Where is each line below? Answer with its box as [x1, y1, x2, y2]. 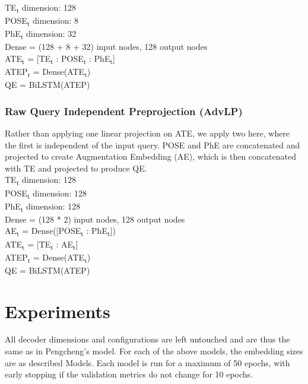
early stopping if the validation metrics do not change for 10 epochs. [5, 368, 253, 380]
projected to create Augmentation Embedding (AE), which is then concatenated [5, 150, 296, 163]
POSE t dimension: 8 [5, 14, 79, 28]
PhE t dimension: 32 [5, 27, 77, 42]
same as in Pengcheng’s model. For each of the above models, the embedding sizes [5, 345, 303, 357]
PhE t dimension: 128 [5, 199, 81, 214]
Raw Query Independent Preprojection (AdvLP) [5, 103, 243, 118]
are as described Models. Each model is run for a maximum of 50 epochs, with [5, 356, 290, 369]
